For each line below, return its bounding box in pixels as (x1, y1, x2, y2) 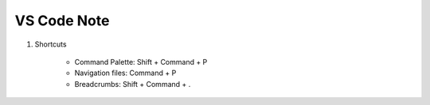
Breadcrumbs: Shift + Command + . (74, 79, 191, 88)
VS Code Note (14, 12, 110, 29)
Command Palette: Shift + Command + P (74, 57, 208, 66)
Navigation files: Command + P (74, 68, 177, 78)
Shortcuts (34, 39, 67, 49)
